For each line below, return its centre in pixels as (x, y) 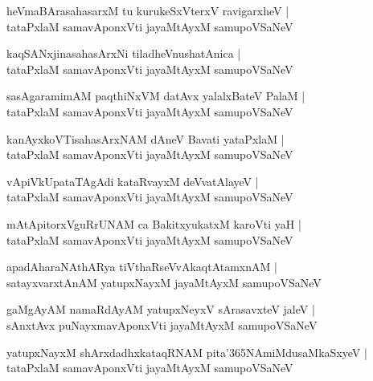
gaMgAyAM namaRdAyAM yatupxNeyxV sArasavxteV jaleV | (161, 309)
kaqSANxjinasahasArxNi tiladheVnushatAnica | (124, 53)
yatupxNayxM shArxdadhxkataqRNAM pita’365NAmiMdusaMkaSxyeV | (187, 352)
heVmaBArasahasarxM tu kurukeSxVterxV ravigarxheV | (148, 10)
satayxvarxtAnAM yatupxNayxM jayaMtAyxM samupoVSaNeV (164, 282)
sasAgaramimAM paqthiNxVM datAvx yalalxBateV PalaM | (156, 96)
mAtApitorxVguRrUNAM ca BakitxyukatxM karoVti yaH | (154, 223)
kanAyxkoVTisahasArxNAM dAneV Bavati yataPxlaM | (146, 138)
